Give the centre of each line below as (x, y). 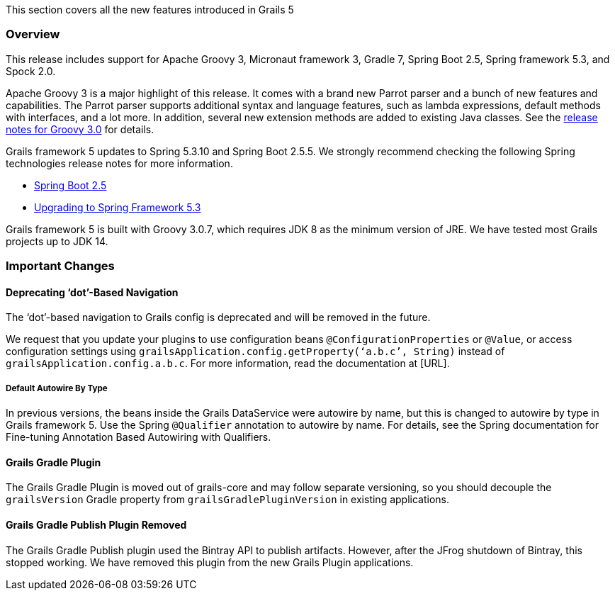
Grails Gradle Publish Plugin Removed (96, 524)
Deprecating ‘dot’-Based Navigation (92, 292)
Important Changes (60, 266)
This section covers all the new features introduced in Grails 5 (150, 10)
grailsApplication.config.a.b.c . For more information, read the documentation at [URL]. (228, 364)
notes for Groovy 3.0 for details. (80, 129)
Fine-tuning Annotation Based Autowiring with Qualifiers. (139, 437)
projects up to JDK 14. (57, 241)
